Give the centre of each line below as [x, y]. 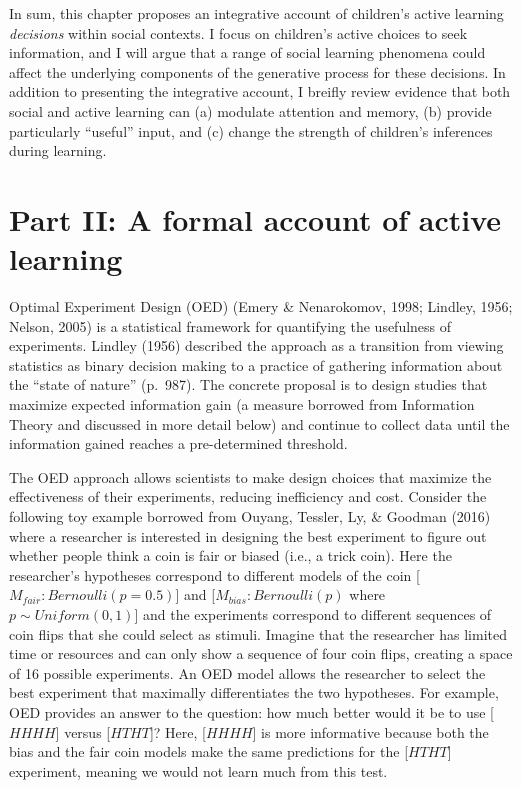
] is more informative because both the [370, 731]
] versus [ [83, 731]
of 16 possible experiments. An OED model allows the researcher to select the [247, 672]
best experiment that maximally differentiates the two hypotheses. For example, [254, 692]
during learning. [58, 150]
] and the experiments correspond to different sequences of [313, 613]
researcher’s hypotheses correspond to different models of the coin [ [214, 574]
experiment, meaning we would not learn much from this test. [198, 770]
